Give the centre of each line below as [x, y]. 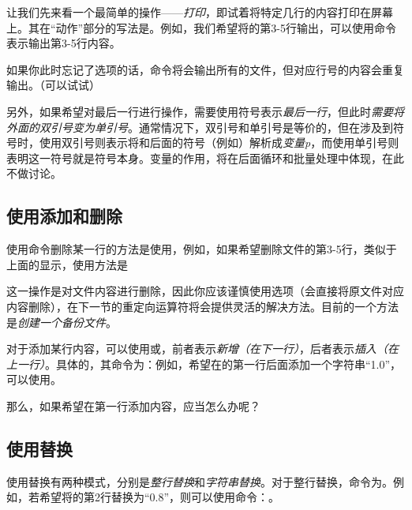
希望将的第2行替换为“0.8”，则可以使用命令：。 [159, 497]
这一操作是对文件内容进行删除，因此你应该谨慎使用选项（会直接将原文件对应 [205, 291]
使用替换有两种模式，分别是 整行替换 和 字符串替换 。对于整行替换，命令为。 [200, 481]
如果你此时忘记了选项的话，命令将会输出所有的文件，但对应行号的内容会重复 [205, 69]
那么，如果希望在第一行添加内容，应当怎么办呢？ [133, 405]
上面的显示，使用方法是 [67, 264]
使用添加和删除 [64, 216]
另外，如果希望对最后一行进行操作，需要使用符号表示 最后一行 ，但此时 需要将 [205, 111]
